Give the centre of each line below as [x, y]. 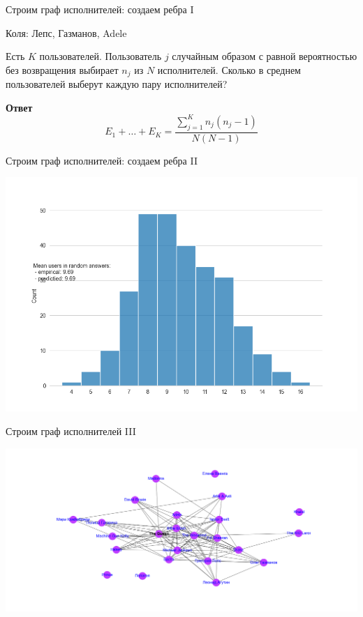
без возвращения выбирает [62, 69]
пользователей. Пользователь [101, 56]
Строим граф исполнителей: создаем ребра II [102, 160]
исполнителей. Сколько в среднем [229, 69]
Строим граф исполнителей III [71, 431]
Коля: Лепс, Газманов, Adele [66, 32]
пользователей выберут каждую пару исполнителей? [117, 84]
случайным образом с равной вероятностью [265, 56]
